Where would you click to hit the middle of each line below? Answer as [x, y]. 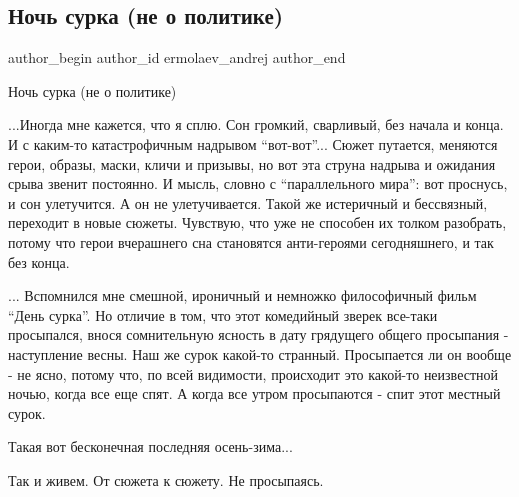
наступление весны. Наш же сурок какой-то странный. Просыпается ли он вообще [260, 353]
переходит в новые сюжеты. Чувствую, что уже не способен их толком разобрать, [257, 222]
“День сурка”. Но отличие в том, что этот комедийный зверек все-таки [223, 314]
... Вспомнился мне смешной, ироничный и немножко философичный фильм [242, 295]
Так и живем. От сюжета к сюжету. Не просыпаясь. [166, 479]
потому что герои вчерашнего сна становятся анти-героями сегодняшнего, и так [251, 241]
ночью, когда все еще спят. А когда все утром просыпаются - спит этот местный [254, 393]
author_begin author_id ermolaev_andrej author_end [177, 57]
